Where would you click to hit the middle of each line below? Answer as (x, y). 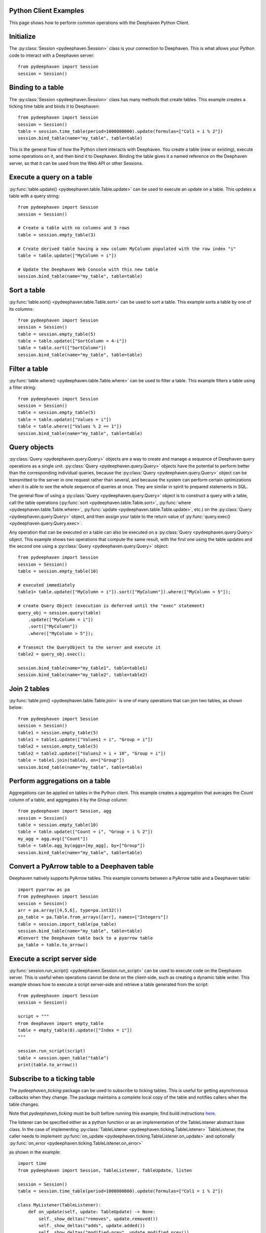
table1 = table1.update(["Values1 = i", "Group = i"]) (85, 739)
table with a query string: (34, 196)
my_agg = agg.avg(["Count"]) (53, 839)
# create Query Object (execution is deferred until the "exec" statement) (111, 606)
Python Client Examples (47, 11)
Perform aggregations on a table (60, 781)
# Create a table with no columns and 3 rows (74, 228)
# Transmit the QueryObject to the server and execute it (89, 647)
